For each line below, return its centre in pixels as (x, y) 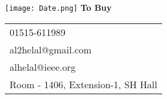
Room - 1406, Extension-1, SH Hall (83, 84)
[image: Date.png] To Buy (58, 7)
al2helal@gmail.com (51, 49)
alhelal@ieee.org (43, 67)
